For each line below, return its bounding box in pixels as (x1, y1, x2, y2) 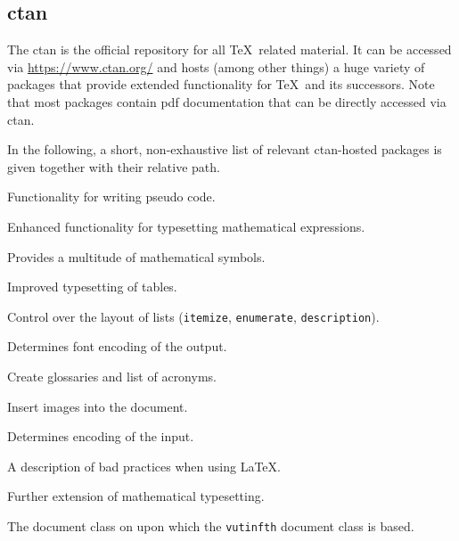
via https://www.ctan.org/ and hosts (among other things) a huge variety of (7, 57, 425, 76)
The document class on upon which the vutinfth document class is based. (7, 516, 414, 535)
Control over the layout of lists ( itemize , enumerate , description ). (7, 307, 380, 325)
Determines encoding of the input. (7, 427, 194, 446)
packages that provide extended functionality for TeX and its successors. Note (7, 75, 435, 94)
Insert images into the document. (7, 397, 188, 415)
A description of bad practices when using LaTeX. (7, 456, 281, 475)
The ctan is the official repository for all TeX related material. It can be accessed (7, 40, 452, 59)
